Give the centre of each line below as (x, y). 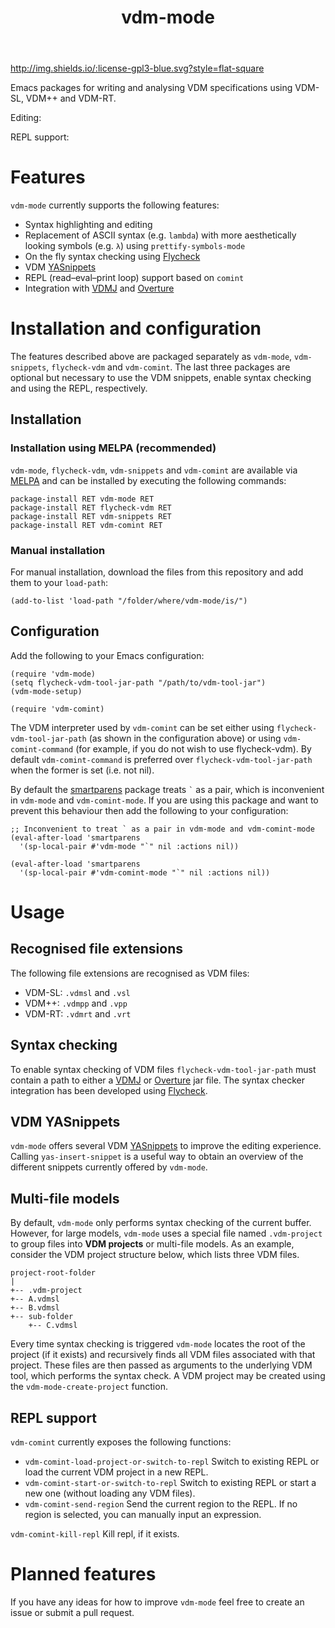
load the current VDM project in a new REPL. (116, 1472)
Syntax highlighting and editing (88, 225)
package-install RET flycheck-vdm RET (91, 507)
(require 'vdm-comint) (57, 709)
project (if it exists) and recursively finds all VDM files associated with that (163, 1355)
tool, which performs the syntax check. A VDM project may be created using (168, 1376)
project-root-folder (53, 1273)
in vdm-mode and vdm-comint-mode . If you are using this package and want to (164, 800)
